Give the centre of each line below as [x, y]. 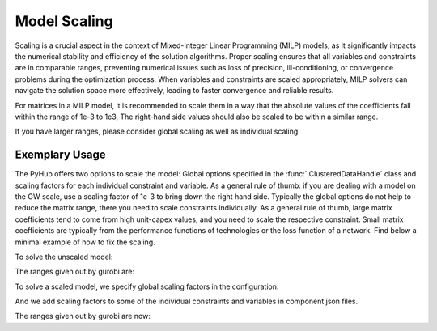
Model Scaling [64, 21]
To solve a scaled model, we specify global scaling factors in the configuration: [147, 286]
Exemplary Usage [60, 155]
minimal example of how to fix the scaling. [85, 242]
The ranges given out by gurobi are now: [83, 316]
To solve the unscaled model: [64, 257]
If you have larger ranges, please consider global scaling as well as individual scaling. [158, 132]
